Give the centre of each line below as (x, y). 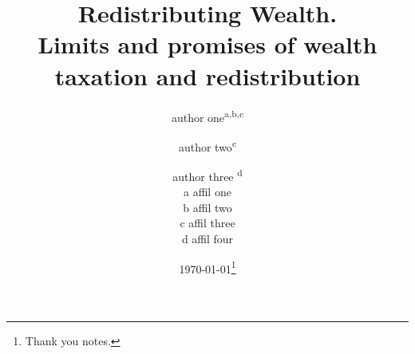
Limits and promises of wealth (207, 44)
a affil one (207, 192)
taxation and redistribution (207, 75)
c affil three (207, 223)
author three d (207, 175)
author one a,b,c (207, 116)
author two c (207, 145)
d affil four (207, 239)
